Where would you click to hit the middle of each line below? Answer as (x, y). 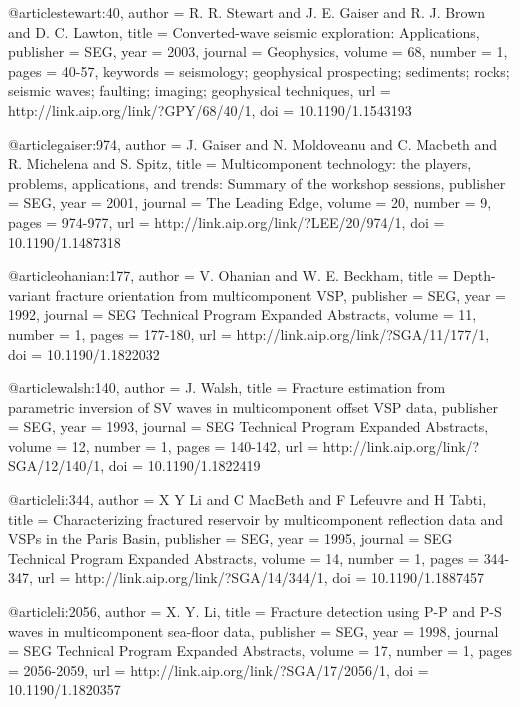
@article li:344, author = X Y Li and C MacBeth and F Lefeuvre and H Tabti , (247, 499)
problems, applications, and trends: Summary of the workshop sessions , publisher (257, 182)
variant (29, 294)
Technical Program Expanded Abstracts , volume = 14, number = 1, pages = (243, 557)
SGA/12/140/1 (54, 465)
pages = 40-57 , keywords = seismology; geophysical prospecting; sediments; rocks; (259, 70)
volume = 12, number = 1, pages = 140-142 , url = (163, 445)
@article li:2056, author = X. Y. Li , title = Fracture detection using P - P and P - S (255, 611)
